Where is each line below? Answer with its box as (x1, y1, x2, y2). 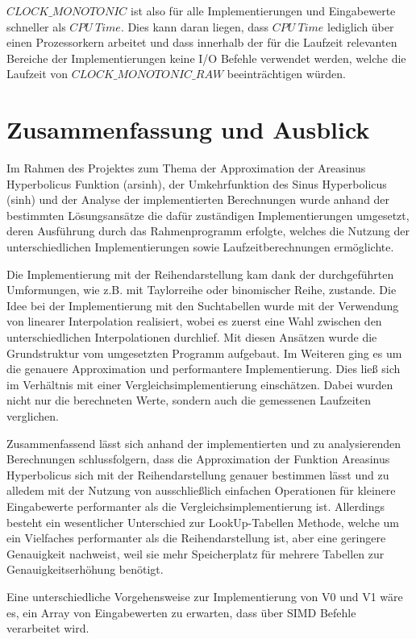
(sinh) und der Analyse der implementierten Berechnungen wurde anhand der (6, 191, 390, 208)
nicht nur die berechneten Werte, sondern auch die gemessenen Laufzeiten (6, 392, 372, 409)
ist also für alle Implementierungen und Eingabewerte (131, 2, 396, 19)
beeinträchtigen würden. (227, 65, 346, 82)
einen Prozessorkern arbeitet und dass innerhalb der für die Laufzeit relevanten (6, 34, 397, 51)
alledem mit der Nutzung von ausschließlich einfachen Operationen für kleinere (6, 482, 396, 499)
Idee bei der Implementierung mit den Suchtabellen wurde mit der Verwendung (6, 297, 399, 313)
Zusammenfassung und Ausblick (6, 113, 370, 146)
